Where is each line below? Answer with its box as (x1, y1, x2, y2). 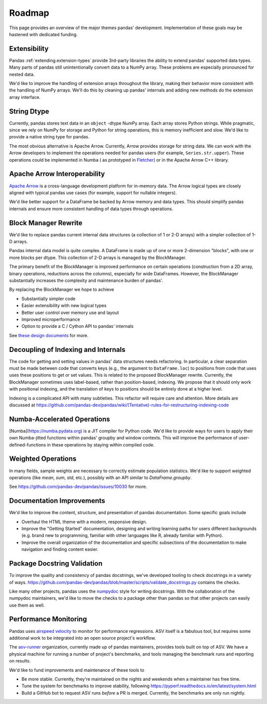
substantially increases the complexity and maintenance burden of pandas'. (9, 277, 163, 283)
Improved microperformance (21, 316, 80, 322)
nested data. (9, 71, 35, 77)
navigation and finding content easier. (21, 546, 99, 552)
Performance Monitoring (9, 615, 87, 623)
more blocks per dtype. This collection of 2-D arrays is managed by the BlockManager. (9, 255, 186, 261)
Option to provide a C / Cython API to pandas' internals (21, 323, 133, 329)
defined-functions (9, 441, 46, 447)
